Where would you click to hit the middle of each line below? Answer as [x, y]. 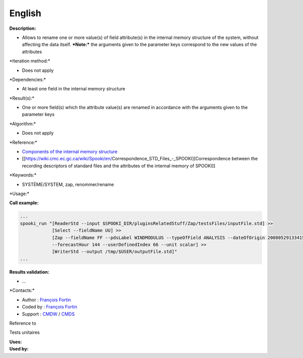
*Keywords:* [23, 175]
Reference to [23, 323]
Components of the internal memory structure [70, 152]
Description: [23, 28]
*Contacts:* [22, 290]
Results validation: [29, 272]
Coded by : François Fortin [50, 307]
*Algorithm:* [23, 123]
